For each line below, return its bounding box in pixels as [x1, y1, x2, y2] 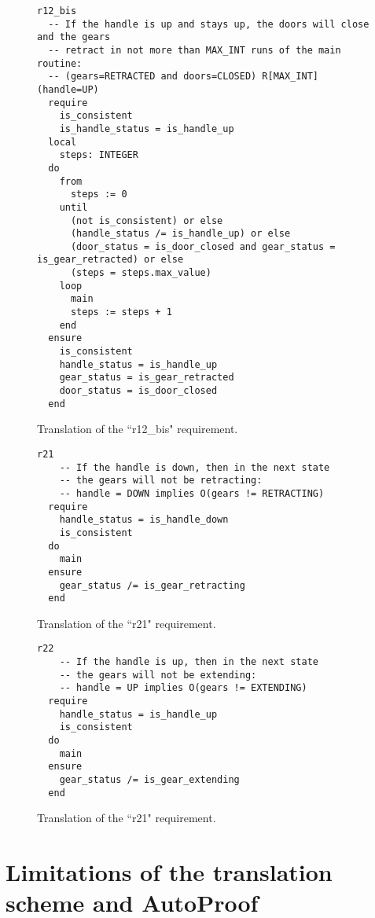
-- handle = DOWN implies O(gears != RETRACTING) [59, 487, 325, 499]
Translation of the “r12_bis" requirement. [37, 420, 238, 437]
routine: [37, 57, 83, 69]
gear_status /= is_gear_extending [59, 773, 240, 785]
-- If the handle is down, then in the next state [59, 461, 330, 473]
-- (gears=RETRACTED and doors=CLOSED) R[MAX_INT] [48, 71, 318, 83]
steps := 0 [70, 189, 127, 200]
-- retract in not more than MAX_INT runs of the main [48, 44, 341, 56]
